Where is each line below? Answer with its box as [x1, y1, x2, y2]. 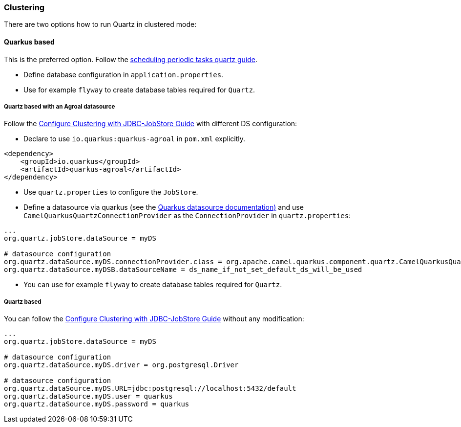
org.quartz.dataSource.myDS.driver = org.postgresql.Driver [4, 361, 239, 369]
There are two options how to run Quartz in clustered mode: [4, 20, 197, 29]
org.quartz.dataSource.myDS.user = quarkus [4, 392, 173, 401]
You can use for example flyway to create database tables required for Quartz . [23, 280, 282, 289]
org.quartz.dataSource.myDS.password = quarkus [4, 400, 189, 408]
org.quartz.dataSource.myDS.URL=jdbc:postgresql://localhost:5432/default [4, 384, 296, 393]
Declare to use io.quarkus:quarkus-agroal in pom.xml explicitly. [23, 135, 245, 143]
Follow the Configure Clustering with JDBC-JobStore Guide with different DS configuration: [4, 119, 297, 128]
